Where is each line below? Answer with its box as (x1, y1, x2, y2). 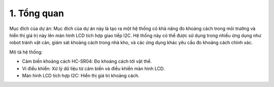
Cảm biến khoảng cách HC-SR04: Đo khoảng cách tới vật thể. (22, 59, 152, 65)
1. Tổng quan (9, 8, 64, 19)
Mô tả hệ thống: (9, 49, 43, 55)
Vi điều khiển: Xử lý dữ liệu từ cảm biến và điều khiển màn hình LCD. (22, 65, 165, 71)
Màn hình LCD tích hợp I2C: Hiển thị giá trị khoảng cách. (22, 72, 140, 78)
